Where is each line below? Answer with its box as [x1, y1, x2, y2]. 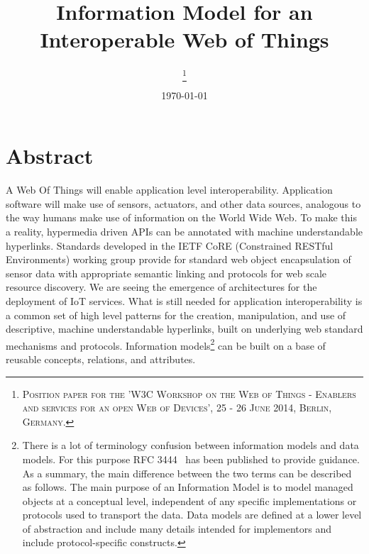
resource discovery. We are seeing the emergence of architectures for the [6, 279, 317, 294]
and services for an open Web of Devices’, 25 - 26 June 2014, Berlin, [22, 400, 332, 415]
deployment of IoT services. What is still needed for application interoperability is [6, 293, 363, 308]
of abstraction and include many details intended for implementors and [22, 521, 331, 536]
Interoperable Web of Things [40, 25, 329, 54]
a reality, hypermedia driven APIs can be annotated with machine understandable [6, 223, 363, 238]
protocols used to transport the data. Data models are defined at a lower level [22, 507, 362, 522]
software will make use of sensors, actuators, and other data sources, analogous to [6, 196, 361, 211]
